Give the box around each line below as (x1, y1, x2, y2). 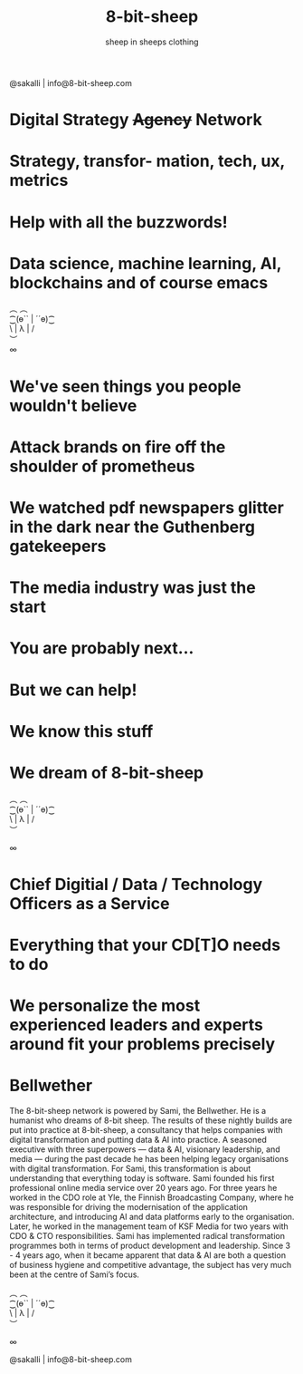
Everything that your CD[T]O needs (9, 935, 281, 955)
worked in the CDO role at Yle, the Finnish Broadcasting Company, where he (9, 1192, 294, 1203)
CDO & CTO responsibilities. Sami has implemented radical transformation (9, 1231, 285, 1242)
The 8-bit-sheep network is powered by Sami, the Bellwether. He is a (9, 1106, 267, 1117)
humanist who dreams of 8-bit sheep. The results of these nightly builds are (9, 1115, 292, 1126)
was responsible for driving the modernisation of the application (9, 1202, 249, 1213)
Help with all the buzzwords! (9, 211, 228, 232)
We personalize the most (9, 995, 201, 1016)
